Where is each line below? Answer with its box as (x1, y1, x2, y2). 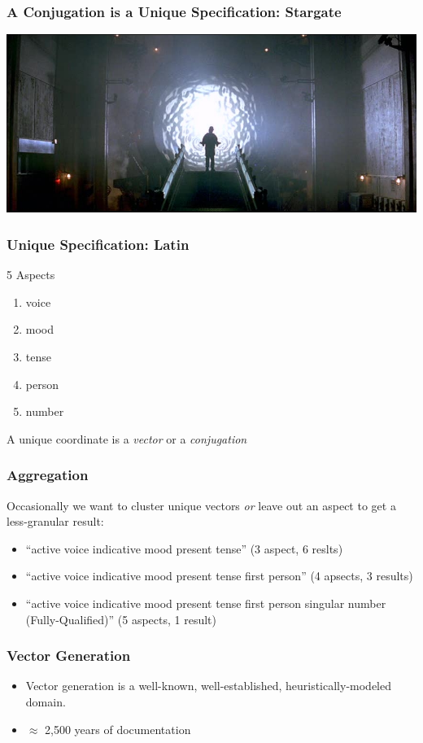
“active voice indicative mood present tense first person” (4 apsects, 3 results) (25, 567, 413, 584)
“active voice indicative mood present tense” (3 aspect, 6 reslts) (25, 540, 343, 557)
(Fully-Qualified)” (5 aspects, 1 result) (25, 610, 217, 627)
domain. (25, 693, 66, 710)
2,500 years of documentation (45, 720, 191, 737)
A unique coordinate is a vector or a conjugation (7, 430, 247, 447)
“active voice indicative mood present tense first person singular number (25, 594, 386, 611)
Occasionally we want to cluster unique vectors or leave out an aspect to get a (7, 496, 396, 514)
